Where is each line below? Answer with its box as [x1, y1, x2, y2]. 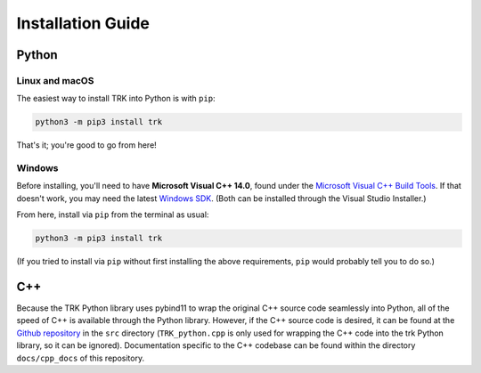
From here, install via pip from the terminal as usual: [16, 209, 209, 220]
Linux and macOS [16, 74, 94, 86]
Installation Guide [16, 13, 151, 33]
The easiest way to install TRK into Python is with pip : [16, 93, 216, 104]
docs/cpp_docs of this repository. [16, 353, 145, 363]
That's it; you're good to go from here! [16, 140, 158, 150]
